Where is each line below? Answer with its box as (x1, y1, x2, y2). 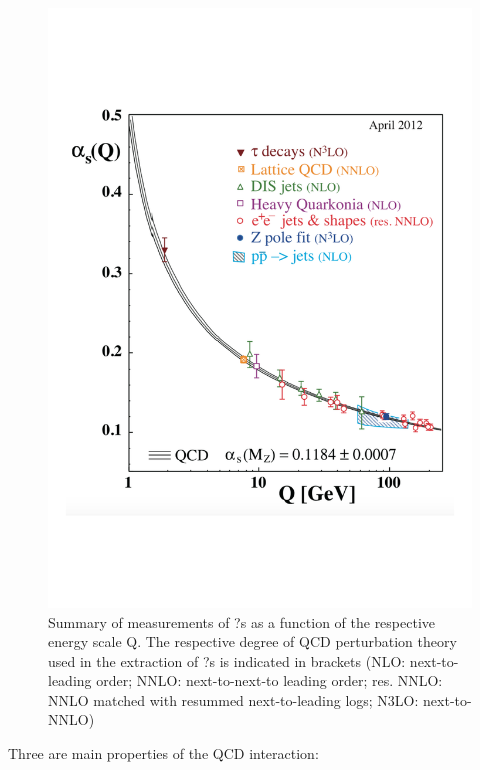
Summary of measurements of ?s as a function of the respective (48, 611, 436, 632)
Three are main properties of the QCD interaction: (8, 743, 319, 764)
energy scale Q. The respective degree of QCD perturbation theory (48, 631, 457, 652)
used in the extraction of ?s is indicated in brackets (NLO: (48, 650, 406, 671)
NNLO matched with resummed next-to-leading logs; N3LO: (48, 689, 419, 710)
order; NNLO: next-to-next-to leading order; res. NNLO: (96, 670, 443, 691)
